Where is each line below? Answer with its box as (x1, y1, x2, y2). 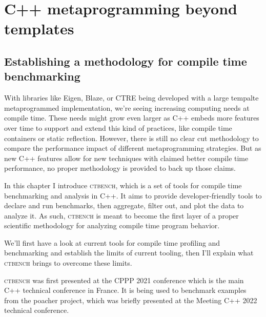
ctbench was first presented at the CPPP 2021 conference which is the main (4, 274, 244, 285)
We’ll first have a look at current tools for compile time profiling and (4, 237, 220, 248)
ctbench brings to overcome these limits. (4, 257, 132, 268)
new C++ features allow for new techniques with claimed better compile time (4, 152, 249, 163)
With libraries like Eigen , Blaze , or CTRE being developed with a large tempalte (4, 92, 259, 103)
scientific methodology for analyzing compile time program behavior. (4, 220, 220, 231)
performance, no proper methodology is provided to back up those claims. (4, 163, 236, 173)
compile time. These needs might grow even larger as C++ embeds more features (4, 112, 259, 123)
